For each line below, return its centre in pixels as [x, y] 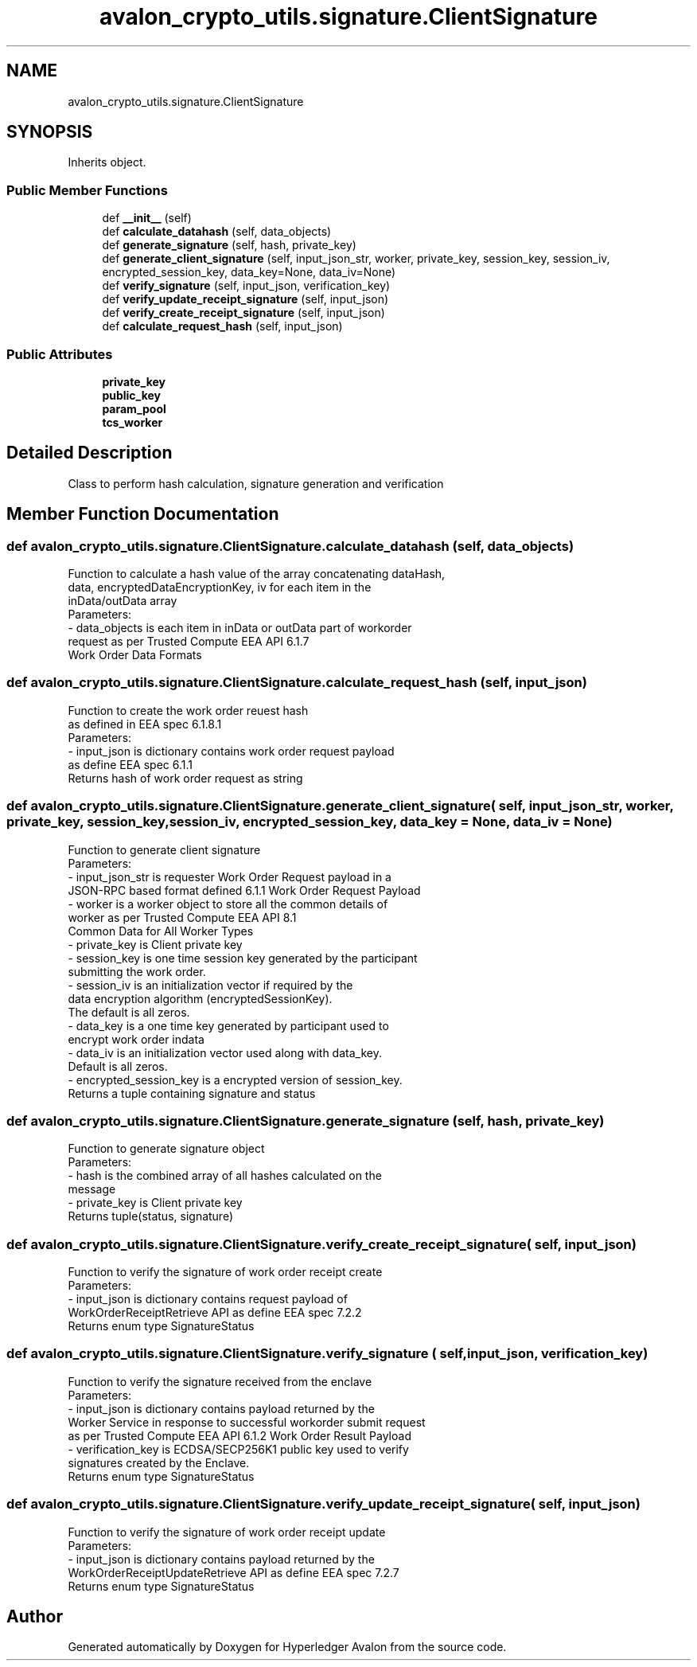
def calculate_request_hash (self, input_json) [222, 326]
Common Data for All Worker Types [161, 931]
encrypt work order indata [136, 1039]
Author [35, 1616]
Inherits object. [107, 162]
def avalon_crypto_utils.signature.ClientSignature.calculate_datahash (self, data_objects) [290, 546]
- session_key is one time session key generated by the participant [243, 958]
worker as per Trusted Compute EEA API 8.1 [182, 917]
